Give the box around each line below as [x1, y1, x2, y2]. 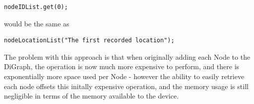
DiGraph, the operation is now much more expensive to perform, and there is [4, 61, 240, 72]
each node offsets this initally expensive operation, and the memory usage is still [4, 81, 249, 91]
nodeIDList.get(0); [4, 3, 68, 10]
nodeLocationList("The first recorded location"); [4, 37, 175, 44]
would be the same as [4, 18, 69, 28]
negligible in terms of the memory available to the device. [4, 91, 179, 101]
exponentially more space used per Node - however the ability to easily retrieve [4, 71, 245, 81]
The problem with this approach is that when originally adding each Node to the [4, 51, 251, 62]
